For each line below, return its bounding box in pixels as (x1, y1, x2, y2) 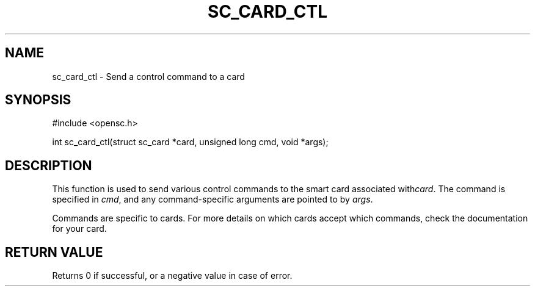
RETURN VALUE (5, 244, 103, 260)
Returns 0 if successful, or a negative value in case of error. (52, 270, 293, 281)
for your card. (52, 223, 107, 234)
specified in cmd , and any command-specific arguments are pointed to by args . (52, 194, 373, 205)
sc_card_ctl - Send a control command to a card (52, 71, 245, 82)
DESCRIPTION (5, 157, 92, 173)
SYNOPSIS (5, 92, 71, 108)
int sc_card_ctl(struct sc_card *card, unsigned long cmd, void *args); (52, 137, 329, 148)
